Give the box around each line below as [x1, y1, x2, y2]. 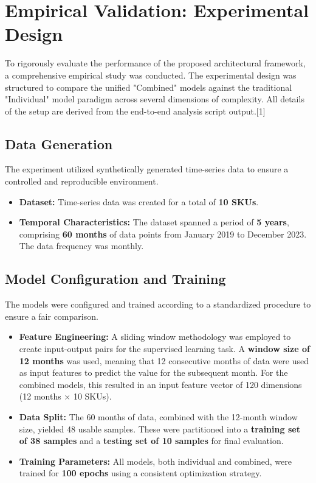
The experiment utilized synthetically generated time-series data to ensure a [5, 163, 289, 175]
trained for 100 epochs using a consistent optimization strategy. [19, 467, 262, 479]
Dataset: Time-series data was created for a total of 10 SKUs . [19, 195, 259, 208]
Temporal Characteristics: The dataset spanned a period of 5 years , [19, 216, 289, 228]
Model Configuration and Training [5, 269, 226, 288]
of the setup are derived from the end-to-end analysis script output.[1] [5, 104, 266, 117]
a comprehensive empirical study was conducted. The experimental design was [5, 68, 297, 81]
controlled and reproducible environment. [5, 175, 159, 188]
